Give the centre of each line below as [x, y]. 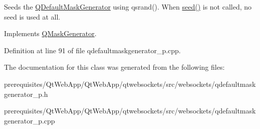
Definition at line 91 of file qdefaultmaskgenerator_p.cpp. [92, 50]
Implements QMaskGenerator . [50, 33]
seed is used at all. [32, 16]
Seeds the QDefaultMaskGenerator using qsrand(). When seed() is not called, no [128, 7]
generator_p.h [26, 94]
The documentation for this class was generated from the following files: [114, 67]
